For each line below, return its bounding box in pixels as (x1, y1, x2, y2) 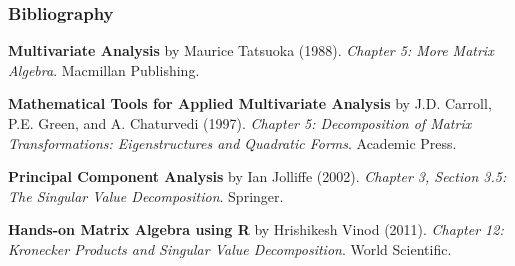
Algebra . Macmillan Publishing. (8, 59, 200, 80)
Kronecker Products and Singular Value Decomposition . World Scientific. (8, 238, 452, 259)
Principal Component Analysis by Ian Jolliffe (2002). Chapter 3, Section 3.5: (8, 166, 507, 187)
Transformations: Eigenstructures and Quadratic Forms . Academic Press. (8, 132, 457, 153)
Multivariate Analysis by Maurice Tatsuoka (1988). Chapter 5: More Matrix (8, 40, 494, 61)
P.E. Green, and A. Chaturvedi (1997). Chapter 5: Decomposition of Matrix (8, 113, 472, 133)
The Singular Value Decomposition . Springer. (8, 185, 284, 206)
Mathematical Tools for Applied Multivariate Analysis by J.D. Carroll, (8, 93, 492, 114)
